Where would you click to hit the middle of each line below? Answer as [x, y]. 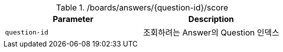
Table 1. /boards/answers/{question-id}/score [142, 7]
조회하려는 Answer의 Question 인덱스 [211, 32]
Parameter [73, 19]
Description [211, 19]
